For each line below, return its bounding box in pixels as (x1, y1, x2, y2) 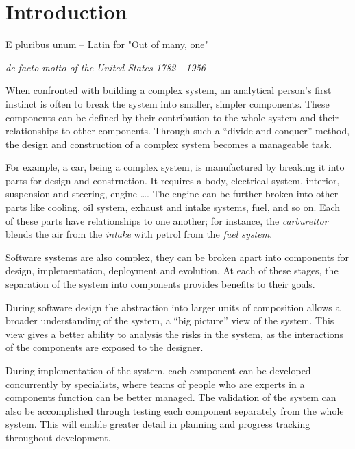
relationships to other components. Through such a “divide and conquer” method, (5, 123, 350, 138)
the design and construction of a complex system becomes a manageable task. (5, 136, 332, 151)
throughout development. (5, 430, 111, 444)
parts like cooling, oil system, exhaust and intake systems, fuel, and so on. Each (5, 200, 341, 215)
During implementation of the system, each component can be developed (5, 363, 311, 377)
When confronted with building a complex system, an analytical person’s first (5, 83, 332, 97)
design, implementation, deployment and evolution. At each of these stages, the (5, 263, 339, 278)
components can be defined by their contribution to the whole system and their (5, 110, 339, 124)
